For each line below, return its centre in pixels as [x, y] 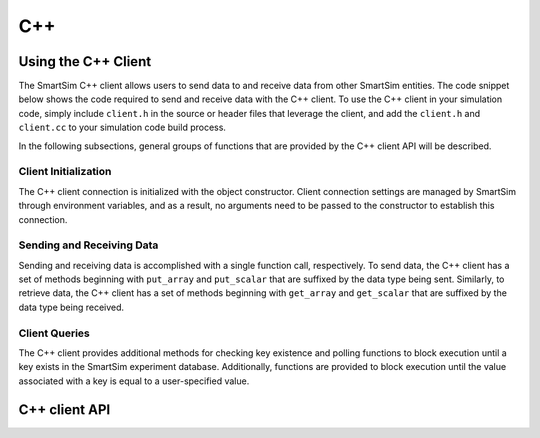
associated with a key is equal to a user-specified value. [134, 381]
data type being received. [71, 307]
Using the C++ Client [85, 61]
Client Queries [54, 333]
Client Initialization [65, 172]
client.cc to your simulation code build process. [122, 127]
